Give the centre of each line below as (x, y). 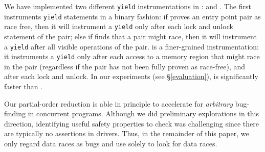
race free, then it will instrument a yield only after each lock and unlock (119, 26)
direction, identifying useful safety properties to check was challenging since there (131, 123)
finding (15, 113)
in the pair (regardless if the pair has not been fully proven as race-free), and (125, 66)
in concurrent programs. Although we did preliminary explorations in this (143, 113)
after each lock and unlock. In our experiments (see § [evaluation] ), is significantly (131, 76)
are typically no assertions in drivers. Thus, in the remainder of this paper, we (127, 133)
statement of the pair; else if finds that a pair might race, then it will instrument (130, 36)
